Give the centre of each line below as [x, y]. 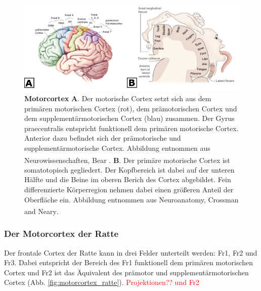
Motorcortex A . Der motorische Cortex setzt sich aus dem [118, 98]
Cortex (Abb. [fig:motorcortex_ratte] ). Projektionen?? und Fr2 [102, 282]
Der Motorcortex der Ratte [61, 234]
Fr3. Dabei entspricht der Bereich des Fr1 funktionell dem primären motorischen [129, 262]
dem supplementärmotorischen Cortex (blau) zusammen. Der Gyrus [129, 118]
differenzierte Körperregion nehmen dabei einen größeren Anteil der [129, 190]
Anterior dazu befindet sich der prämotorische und [103, 138]
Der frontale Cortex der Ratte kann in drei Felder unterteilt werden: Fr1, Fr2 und [131, 252]
